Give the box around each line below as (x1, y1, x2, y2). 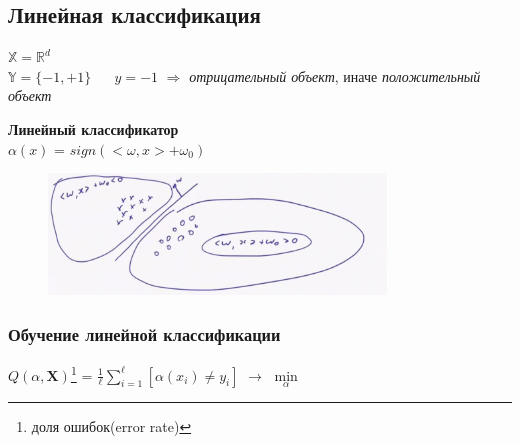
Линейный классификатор (8, 118, 179, 139)
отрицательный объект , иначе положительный (189, 65, 481, 86)
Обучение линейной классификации (8, 321, 281, 346)
